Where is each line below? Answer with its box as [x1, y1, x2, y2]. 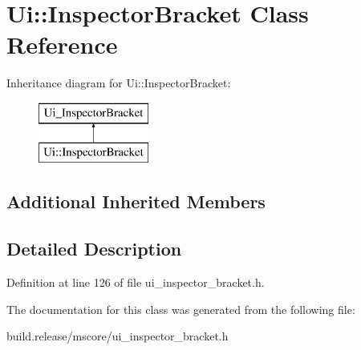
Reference [6, 28, 118, 61]
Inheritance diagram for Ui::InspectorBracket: [6, 74, 231, 91]
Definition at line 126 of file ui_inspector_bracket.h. [6, 274, 265, 291]
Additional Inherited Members [6, 189, 266, 214]
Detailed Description [6, 236, 182, 261]
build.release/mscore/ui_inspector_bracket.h [6, 328, 229, 344]
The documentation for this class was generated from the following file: [6, 300, 355, 317]
